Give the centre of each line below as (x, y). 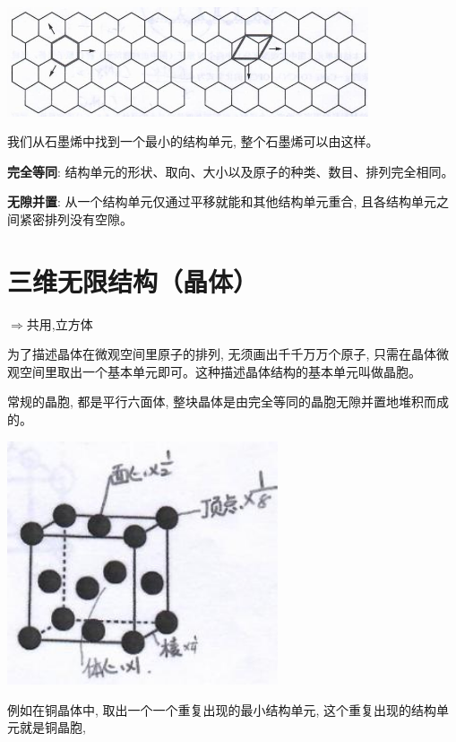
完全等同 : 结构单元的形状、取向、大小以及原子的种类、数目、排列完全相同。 (231, 171)
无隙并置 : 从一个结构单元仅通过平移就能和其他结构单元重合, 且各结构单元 (222, 201)
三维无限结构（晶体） (133, 280)
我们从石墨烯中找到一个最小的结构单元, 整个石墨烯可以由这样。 (193, 141)
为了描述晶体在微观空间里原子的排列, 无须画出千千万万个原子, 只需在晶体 (222, 354)
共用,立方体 (60, 323)
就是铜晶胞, (52, 727)
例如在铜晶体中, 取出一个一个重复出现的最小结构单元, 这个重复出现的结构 (222, 709)
